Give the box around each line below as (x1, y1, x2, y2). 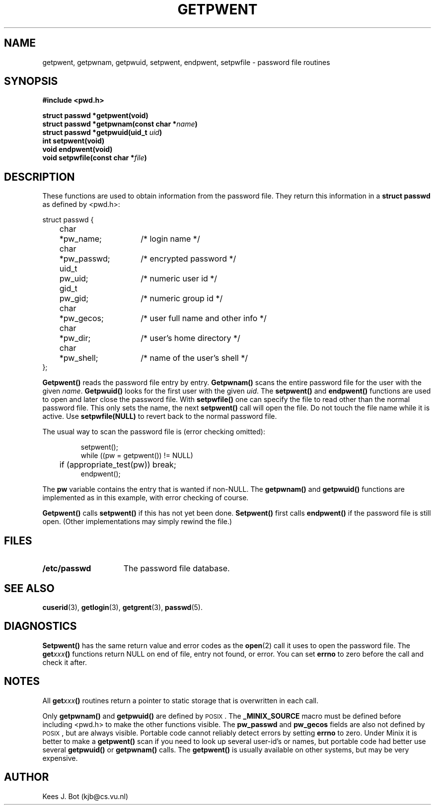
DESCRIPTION (4, 170, 75, 183)
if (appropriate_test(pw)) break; (59, 460, 176, 470)
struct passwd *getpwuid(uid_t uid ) (42, 128, 162, 137)
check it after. (42, 658, 87, 667)
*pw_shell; (59, 353, 98, 363)
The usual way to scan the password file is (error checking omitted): (42, 427, 265, 436)
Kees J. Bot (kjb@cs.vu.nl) (42, 792, 129, 801)
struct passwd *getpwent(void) (42, 111, 148, 120)
